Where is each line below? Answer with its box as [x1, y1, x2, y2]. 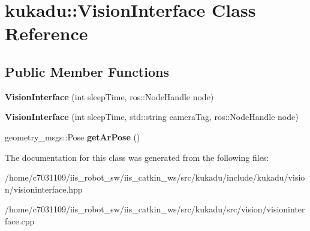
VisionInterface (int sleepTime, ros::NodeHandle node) [5, 90, 214, 103]
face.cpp [5, 214, 35, 227]
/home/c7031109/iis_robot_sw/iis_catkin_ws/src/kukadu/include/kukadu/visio [5, 171, 305, 184]
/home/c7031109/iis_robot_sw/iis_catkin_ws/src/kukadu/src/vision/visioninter [5, 203, 305, 215]
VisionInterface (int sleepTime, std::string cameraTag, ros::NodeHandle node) [5, 110, 299, 123]
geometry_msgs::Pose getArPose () [5, 130, 140, 143]
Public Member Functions [5, 62, 169, 80]
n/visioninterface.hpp [5, 182, 83, 195]
